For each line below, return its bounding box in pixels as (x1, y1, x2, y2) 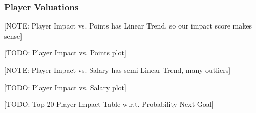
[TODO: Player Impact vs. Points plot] (4, 47, 126, 58)
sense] (4, 30, 23, 41)
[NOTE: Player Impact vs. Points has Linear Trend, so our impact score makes (4, 20, 252, 31)
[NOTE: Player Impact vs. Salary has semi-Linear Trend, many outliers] (4, 65, 231, 75)
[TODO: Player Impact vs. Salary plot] (4, 81, 126, 92)
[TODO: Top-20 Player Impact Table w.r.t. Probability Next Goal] (4, 99, 214, 109)
